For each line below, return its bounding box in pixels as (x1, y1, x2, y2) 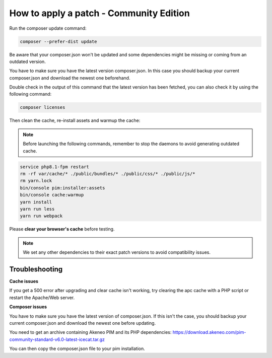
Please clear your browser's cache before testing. (9, 226, 115, 232)
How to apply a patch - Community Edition (9, 8, 190, 19)
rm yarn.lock (20, 178, 52, 184)
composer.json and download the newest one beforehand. (9, 75, 130, 81)
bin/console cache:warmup (20, 192, 84, 198)
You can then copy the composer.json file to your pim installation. (9, 345, 146, 352)
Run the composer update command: (9, 25, 87, 31)
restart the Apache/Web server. (9, 295, 75, 301)
